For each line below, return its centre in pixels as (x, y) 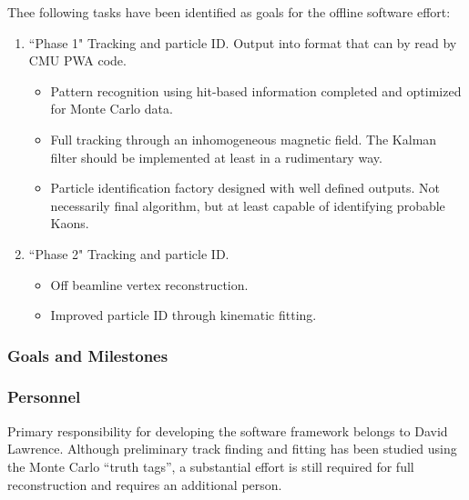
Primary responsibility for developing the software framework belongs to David (228, 430)
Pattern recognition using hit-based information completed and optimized (256, 90)
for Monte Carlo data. (112, 109)
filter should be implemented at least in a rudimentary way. (216, 157)
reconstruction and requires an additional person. (145, 484)
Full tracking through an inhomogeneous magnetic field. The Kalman (244, 139)
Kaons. (70, 223)
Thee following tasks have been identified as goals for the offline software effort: (229, 12)
